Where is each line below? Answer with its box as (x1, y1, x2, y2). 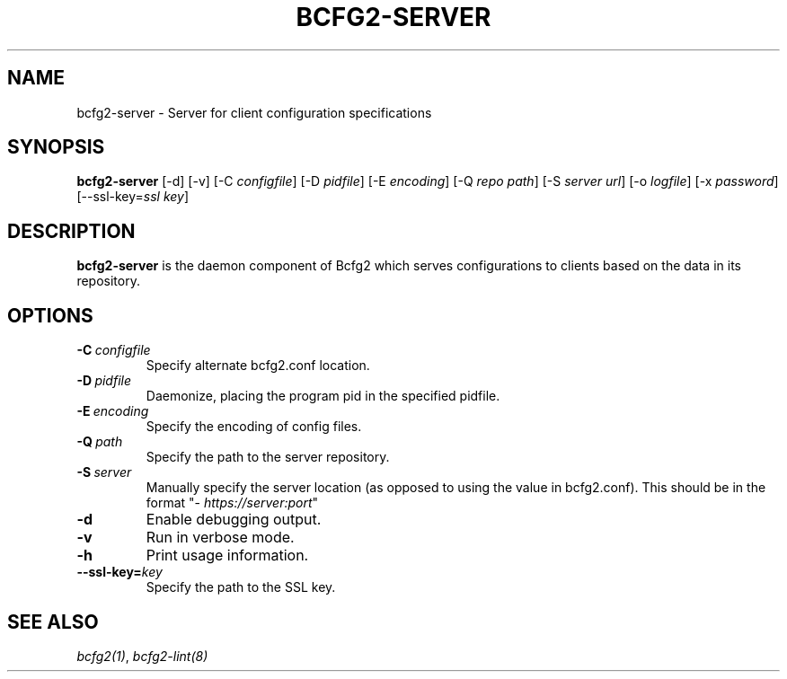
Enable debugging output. (146, 510, 322, 529)
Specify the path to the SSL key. (146, 579, 336, 595)
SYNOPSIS (7, 136, 105, 159)
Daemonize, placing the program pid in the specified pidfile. (146, 388, 500, 404)
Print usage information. (146, 546, 309, 565)
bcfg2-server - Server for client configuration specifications (76, 104, 432, 120)
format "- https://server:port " (146, 495, 319, 511)
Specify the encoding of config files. (146, 419, 362, 435)
